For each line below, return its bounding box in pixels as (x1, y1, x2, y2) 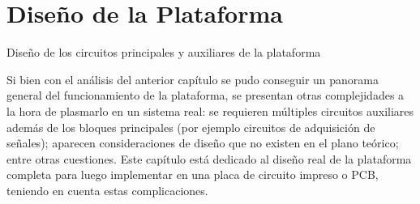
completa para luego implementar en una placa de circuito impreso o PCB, (6, 166, 379, 183)
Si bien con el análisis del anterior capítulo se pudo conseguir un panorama (6, 70, 379, 87)
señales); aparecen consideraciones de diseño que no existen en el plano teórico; (6, 134, 399, 151)
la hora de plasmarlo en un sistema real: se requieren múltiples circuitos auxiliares (6, 102, 414, 119)
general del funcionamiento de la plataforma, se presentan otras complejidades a (6, 87, 405, 104)
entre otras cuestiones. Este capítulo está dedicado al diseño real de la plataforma (6, 150, 412, 167)
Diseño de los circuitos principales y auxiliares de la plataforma (6, 44, 321, 61)
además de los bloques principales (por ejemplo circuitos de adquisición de (6, 118, 375, 135)
